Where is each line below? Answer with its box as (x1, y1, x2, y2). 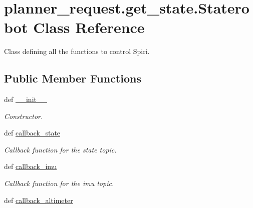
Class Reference (33, 17, 145, 37)
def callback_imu (4, 161, 57, 171)
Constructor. (4, 110, 43, 121)
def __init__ (4, 94, 47, 104)
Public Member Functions (4, 70, 141, 86)
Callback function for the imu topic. (4, 178, 114, 188)
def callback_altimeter (4, 194, 73, 205)
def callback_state (4, 127, 61, 138)
